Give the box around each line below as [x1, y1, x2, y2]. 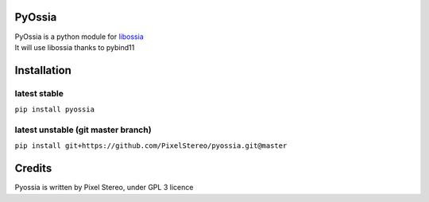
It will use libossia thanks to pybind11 [14, 42, 135, 52]
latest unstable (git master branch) [14, 124, 152, 135]
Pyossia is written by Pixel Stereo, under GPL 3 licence [14, 183, 194, 192]
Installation [14, 64, 71, 77]
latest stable [14, 87, 64, 99]
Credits [14, 161, 52, 175]
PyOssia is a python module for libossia [14, 32, 144, 41]
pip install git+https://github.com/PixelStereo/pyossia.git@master [14, 142, 288, 150]
